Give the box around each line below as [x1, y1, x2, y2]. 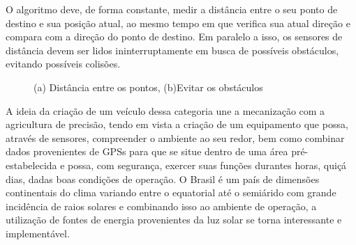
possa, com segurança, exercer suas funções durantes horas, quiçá [68, 157, 347, 172]
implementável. [6, 226, 70, 240]
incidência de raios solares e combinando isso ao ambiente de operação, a [6, 198, 317, 213]
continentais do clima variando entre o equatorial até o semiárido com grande [6, 185, 336, 200]
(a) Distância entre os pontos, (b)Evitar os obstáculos [34, 79, 263, 94]
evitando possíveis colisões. [6, 56, 121, 71]
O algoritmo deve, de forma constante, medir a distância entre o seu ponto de [6, 2, 338, 16]
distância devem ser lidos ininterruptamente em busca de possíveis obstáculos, [6, 42, 339, 57]
